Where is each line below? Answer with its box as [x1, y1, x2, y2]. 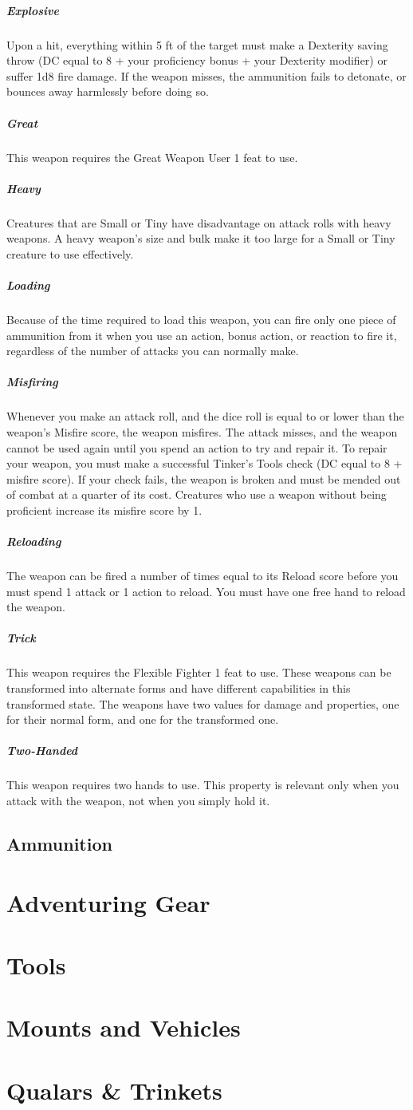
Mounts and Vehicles [6, 1011, 241, 1044]
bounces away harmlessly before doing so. [6, 83, 209, 100]
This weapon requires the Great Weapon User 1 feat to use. [6, 148, 298, 165]
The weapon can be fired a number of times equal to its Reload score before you [6, 567, 399, 584]
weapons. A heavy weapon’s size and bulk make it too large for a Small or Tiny [6, 230, 395, 247]
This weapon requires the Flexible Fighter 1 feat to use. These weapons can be [6, 664, 391, 681]
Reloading [6, 533, 61, 550]
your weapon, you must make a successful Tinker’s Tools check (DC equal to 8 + [6, 455, 403, 472]
